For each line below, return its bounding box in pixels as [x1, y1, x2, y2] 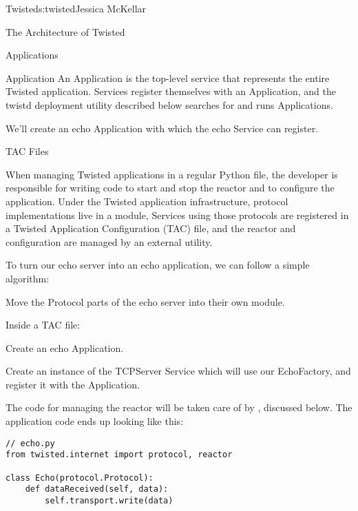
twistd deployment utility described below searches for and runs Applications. [6, 97, 333, 112]
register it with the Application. [6, 377, 140, 391]
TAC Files [6, 144, 49, 158]
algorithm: [6, 271, 50, 285]
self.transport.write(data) [45, 495, 173, 505]
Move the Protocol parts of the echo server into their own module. [6, 294, 285, 309]
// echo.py [6, 438, 55, 448]
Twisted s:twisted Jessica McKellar [6, 1, 147, 15]
